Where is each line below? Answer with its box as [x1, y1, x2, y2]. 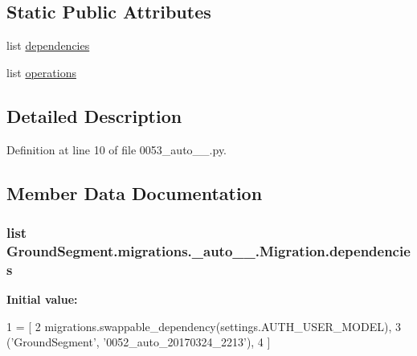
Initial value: [6, 291, 78, 308]
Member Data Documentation [6, 180, 263, 205]
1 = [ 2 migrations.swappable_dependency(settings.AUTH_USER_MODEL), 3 [6, 317, 401, 334]
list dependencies [6, 37, 90, 54]
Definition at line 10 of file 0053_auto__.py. [6, 141, 227, 158]
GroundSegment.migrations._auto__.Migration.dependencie [6, 240, 411, 260]
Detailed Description [6, 103, 182, 128]
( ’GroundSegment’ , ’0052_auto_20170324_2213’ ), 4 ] [6, 333, 271, 350]
